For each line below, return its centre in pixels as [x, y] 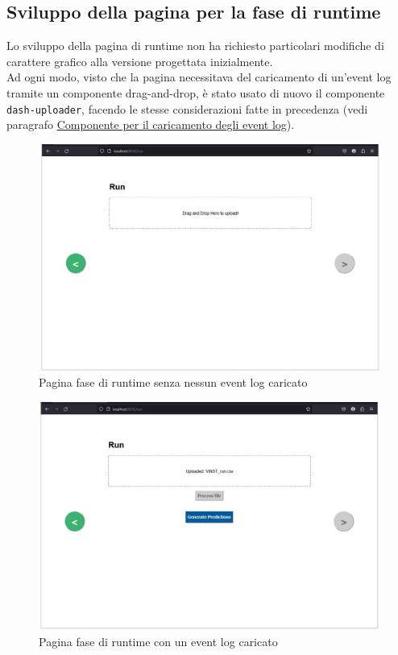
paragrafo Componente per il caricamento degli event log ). [151, 124]
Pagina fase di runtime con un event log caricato [158, 641]
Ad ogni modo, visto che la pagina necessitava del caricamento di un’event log [199, 77]
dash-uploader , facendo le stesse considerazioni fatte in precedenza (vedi [187, 108]
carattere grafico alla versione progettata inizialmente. [140, 61]
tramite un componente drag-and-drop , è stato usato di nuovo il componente [196, 92]
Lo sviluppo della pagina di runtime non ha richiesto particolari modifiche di [195, 46]
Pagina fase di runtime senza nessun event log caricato [173, 382]
